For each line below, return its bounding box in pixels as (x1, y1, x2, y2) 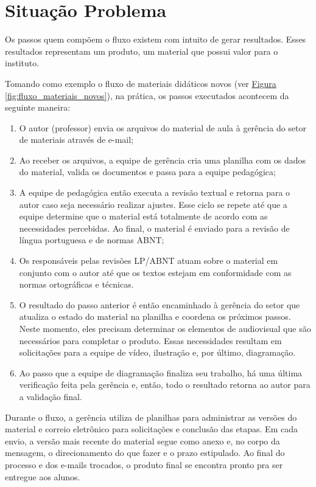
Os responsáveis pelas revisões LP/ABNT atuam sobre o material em (19, 254, 278, 267)
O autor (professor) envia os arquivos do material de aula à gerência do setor (19, 121, 306, 134)
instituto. (5, 57, 40, 69)
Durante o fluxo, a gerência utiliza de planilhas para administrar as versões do (5, 410, 297, 423)
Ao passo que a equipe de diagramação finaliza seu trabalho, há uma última (19, 366, 303, 379)
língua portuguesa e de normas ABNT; (19, 233, 164, 246)
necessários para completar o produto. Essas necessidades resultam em (19, 334, 282, 347)
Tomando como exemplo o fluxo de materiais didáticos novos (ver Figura (5, 77, 276, 89)
